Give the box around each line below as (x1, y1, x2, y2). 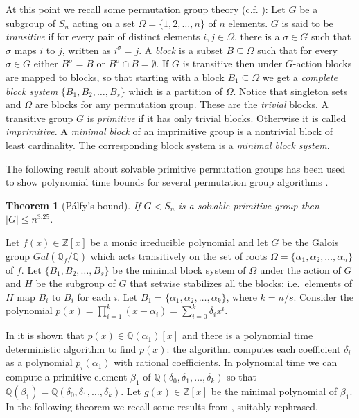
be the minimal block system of (112, 262, 246, 277)
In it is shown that (6, 328, 85, 342)
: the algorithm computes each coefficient (166, 341, 341, 356)
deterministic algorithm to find (6, 341, 137, 356)
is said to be (281, 15, 333, 30)
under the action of (259, 262, 341, 277)
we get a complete (262, 69, 338, 84)
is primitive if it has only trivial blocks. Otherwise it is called (87, 110, 347, 125)
